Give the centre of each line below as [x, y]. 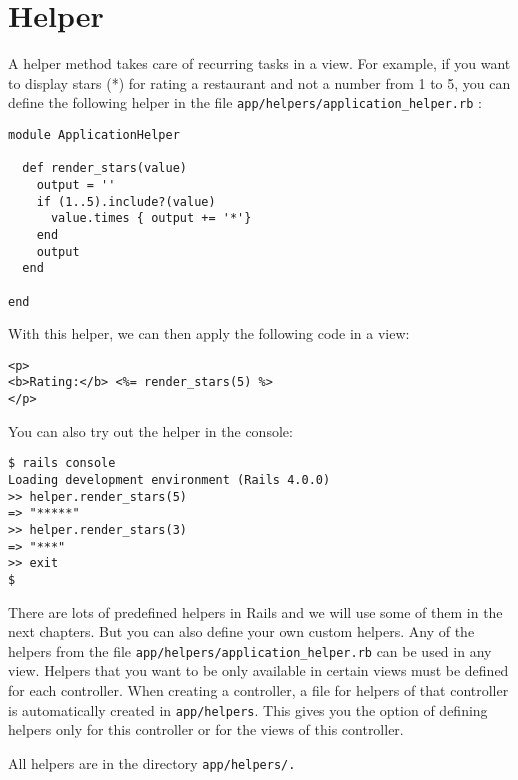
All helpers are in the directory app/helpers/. [152, 762]
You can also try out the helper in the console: [150, 430]
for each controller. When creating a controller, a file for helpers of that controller [258, 690]
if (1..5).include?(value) [126, 201]
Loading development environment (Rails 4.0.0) [169, 480]
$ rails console [62, 463]
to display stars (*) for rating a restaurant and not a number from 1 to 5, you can [259, 82]
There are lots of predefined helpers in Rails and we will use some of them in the [255, 611]
